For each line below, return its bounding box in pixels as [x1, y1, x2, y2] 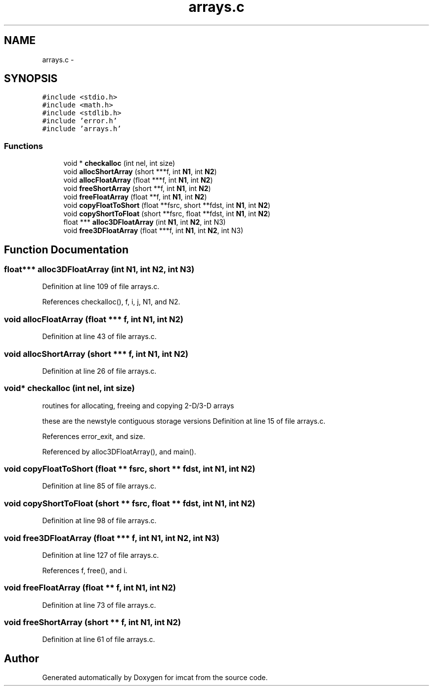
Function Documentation [4, 243, 129, 256]
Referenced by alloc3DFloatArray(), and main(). [42, 447, 196, 456]
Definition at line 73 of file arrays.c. [42, 600, 156, 609]
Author [4, 652, 39, 665]
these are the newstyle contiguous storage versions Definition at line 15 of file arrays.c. [42, 416, 326, 425]
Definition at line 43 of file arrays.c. [42, 332, 157, 341]
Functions [4, 141, 43, 151]
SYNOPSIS [4, 72, 58, 85]
